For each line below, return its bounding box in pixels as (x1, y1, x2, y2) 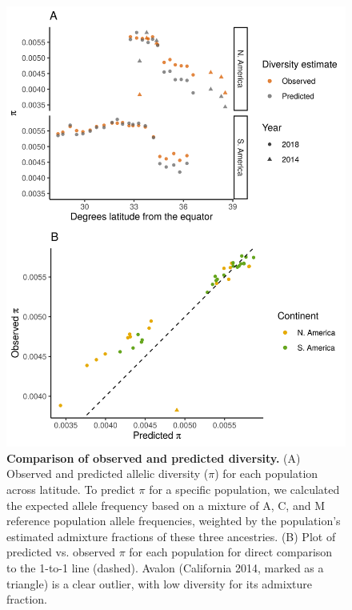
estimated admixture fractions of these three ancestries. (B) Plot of (6, 528, 336, 544)
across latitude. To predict (6, 481, 135, 498)
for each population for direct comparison (129, 544, 333, 560)
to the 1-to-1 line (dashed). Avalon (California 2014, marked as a (6, 560, 324, 576)
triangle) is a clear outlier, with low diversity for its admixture (6, 575, 312, 592)
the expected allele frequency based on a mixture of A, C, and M (6, 496, 325, 513)
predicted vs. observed (6, 544, 115, 560)
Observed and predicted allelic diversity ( (6, 465, 209, 482)
